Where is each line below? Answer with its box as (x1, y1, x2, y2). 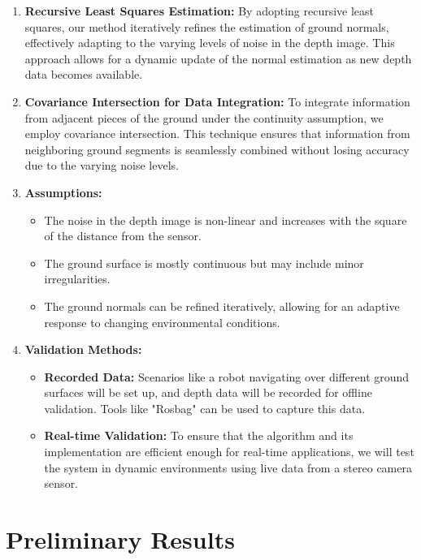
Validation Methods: (24, 341, 142, 358)
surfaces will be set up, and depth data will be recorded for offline (44, 384, 372, 401)
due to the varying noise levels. (24, 157, 179, 174)
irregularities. (44, 270, 111, 287)
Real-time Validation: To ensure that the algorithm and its (44, 427, 354, 444)
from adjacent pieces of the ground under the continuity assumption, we (24, 109, 384, 126)
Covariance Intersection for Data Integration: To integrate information (24, 93, 410, 110)
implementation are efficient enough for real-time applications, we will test (44, 443, 414, 460)
